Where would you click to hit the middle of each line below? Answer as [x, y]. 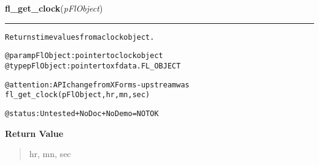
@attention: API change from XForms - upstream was [97, 85]
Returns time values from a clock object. [80, 37]
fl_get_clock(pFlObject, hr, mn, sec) [78, 95]
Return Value [34, 133]
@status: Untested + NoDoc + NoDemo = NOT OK [82, 113]
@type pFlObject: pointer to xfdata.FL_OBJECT [93, 66]
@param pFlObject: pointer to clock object [84, 56]
